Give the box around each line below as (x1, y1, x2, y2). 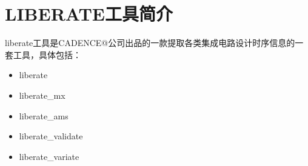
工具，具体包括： (13, 48, 81, 61)
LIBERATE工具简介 (5, 1, 173, 26)
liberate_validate (19, 130, 83, 142)
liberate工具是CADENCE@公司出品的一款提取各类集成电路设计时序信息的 (5, 36, 295, 49)
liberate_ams (19, 109, 69, 122)
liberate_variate (19, 150, 79, 162)
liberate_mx (19, 88, 65, 101)
